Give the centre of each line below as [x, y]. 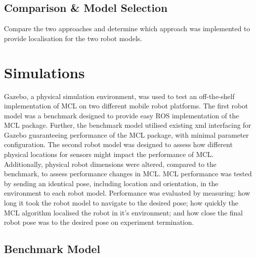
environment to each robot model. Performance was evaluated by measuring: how [127, 193]
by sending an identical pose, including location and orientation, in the [111, 183]
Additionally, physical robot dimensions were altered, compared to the [110, 164]
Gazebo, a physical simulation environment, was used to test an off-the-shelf [119, 96]
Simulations [44, 72]
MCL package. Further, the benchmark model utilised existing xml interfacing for [128, 125]
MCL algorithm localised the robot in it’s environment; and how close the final [124, 212]
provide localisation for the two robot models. [73, 38]
